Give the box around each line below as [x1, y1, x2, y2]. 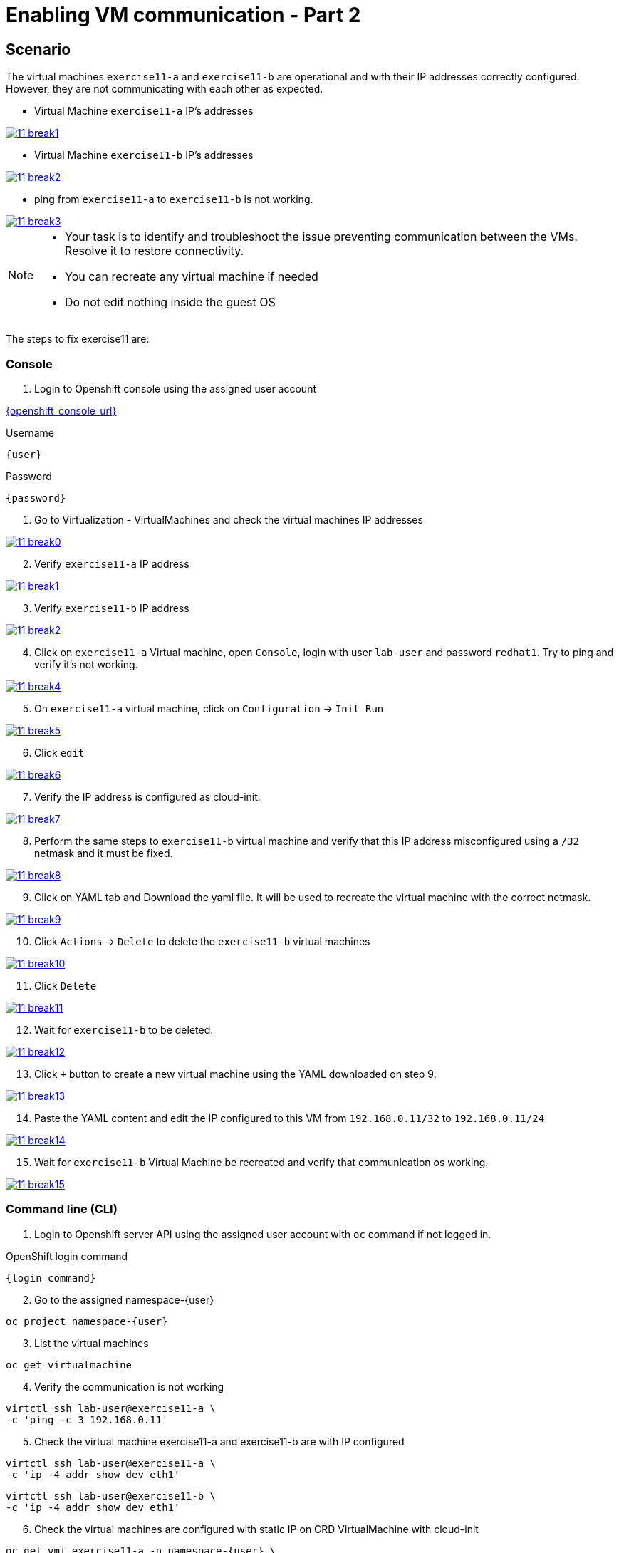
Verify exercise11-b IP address [34, 601, 189, 614]
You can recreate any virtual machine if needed [65, 269, 318, 284]
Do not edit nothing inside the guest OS [65, 295, 276, 310]
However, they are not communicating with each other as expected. [6, 83, 323, 95]
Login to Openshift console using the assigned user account [34, 382, 316, 395]
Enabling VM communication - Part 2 [6, 3, 361, 27]
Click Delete [34, 979, 97, 992]
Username [6, 426, 55, 439]
